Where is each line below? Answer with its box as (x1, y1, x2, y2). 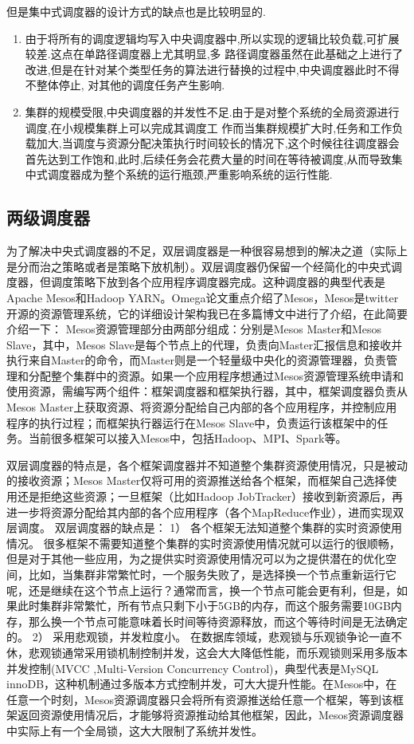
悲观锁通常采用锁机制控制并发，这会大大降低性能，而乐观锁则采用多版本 (28, 644, 408, 660)
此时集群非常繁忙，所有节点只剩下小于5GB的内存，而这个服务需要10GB (17, 597, 391, 614)
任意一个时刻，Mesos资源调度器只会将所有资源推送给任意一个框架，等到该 (6, 691, 393, 707)
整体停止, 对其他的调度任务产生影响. (36, 77, 225, 93)
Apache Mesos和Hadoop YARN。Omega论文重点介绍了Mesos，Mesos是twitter (6, 289, 399, 305)
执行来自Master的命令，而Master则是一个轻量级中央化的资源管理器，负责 (6, 352, 387, 368)
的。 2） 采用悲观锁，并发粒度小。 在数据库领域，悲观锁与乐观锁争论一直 (6, 628, 391, 645)
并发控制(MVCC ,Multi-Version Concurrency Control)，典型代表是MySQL (6, 659, 379, 676)
